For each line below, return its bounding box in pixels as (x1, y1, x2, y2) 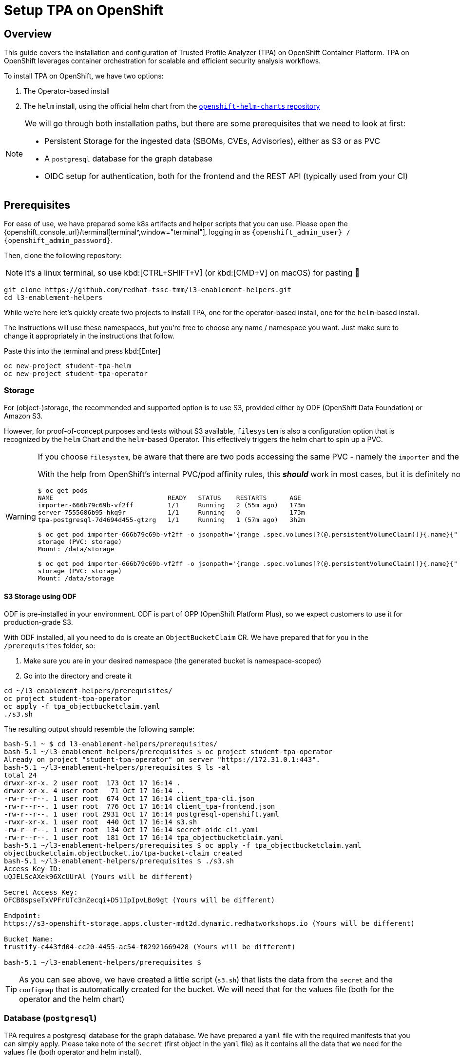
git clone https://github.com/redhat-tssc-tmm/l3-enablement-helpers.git (4, 286, 292, 294)
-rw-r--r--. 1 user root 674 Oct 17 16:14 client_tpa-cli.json (4, 794, 255, 802)
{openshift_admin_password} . (4, 236, 113, 245)
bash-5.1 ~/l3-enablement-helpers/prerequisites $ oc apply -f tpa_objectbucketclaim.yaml (4, 841, 362, 849)
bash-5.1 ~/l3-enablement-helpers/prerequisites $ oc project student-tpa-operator (4, 747, 333, 756)
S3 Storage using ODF (4, 592, 77, 601)
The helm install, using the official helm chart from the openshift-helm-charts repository (23, 102, 320, 111)
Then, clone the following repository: (4, 251, 122, 260)
